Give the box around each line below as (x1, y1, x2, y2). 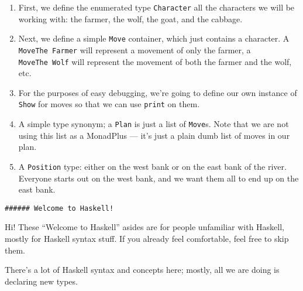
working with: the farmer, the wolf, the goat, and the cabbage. (18, 12, 243, 25)
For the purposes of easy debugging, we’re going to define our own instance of (18, 86, 297, 98)
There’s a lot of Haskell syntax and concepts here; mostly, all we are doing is (5, 263, 280, 276)
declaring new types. (5, 275, 78, 287)
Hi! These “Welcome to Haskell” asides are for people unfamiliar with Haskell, (5, 221, 285, 233)
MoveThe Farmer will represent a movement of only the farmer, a (18, 43, 251, 56)
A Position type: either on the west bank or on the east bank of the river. (18, 160, 287, 172)
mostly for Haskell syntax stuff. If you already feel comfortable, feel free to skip (5, 232, 289, 244)
